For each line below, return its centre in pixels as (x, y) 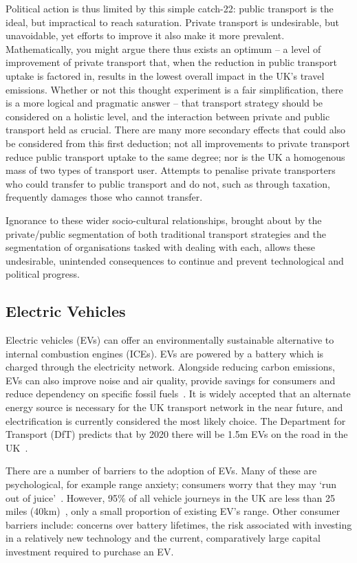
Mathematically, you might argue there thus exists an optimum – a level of (163, 48)
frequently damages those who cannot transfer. (104, 197)
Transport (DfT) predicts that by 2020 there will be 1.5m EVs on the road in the (177, 434)
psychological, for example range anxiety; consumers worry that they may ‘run (171, 484)
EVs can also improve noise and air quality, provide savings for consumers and (171, 380)
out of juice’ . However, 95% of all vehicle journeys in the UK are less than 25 (171, 497)
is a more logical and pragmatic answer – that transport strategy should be (164, 103)
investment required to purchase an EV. (90, 551)
